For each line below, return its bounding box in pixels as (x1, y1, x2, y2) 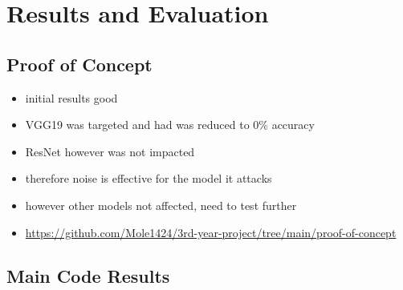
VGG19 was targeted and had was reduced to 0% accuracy (25, 116, 315, 133)
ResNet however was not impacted (25, 143, 195, 159)
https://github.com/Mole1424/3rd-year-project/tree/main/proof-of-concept (25, 224, 397, 240)
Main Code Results (6, 263, 170, 288)
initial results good (25, 89, 118, 106)
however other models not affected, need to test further (25, 196, 297, 213)
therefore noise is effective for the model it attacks (25, 170, 272, 187)
